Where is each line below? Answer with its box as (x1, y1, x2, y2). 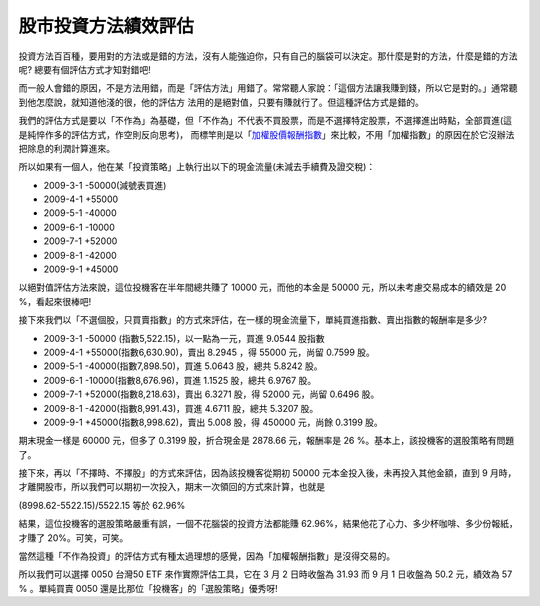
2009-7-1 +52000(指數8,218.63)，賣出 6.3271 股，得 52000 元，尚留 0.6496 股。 (43, 388, 380, 400)
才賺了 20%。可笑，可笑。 (18, 531, 129, 544)
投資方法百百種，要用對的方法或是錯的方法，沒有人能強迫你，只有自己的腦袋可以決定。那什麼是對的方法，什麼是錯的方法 (18, 50, 518, 62)
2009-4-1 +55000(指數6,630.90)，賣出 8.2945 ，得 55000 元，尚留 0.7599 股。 (43, 346, 375, 358)
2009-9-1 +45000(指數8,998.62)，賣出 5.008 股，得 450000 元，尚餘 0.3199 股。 (43, 416, 384, 428)
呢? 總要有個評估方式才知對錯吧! (18, 63, 152, 75)
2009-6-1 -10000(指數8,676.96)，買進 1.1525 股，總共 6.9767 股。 (43, 374, 317, 386)
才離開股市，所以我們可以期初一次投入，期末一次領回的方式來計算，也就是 (18, 481, 325, 493)
